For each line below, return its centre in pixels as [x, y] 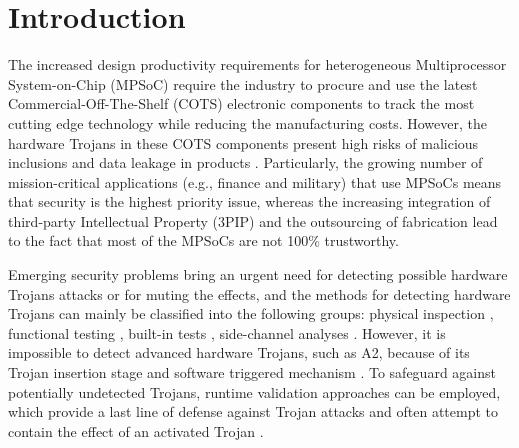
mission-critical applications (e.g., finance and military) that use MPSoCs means [255, 181]
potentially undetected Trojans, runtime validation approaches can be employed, [254, 391]
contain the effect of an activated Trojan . [136, 430]
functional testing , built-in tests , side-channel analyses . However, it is [227, 332]
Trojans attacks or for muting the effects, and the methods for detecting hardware [259, 293]
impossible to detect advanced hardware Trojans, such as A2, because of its [239, 352]
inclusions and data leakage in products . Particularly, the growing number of [245, 162]
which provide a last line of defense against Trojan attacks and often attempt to [253, 411]
